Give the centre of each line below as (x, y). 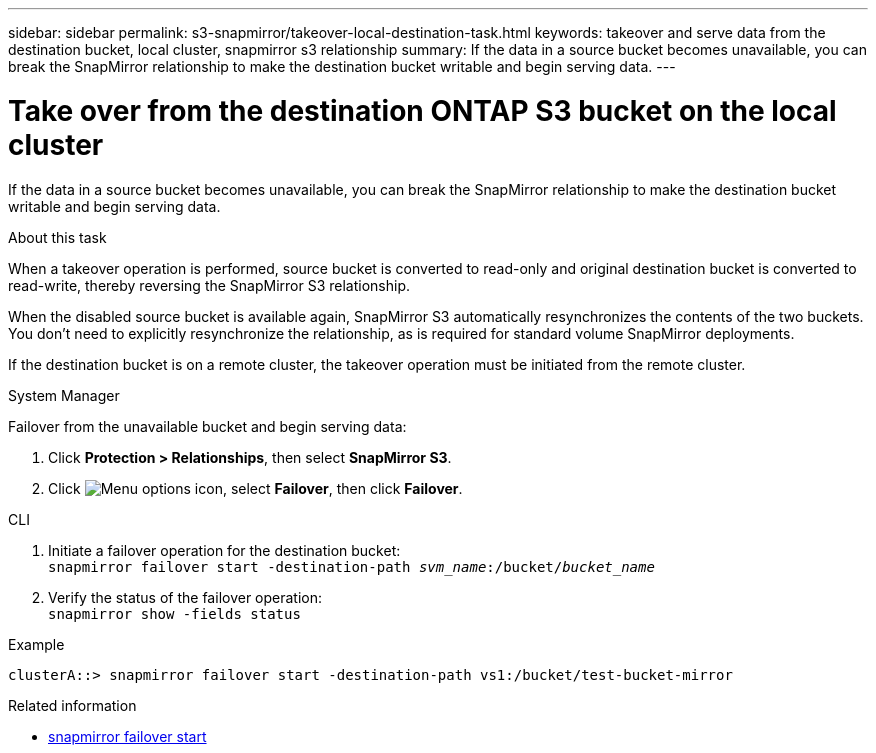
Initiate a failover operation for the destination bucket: (224, 550)
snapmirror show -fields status (174, 613)
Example (36, 644)
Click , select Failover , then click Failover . (255, 488)
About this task (57, 237)
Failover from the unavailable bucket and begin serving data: (207, 426)
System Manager (64, 395)
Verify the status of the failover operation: (185, 597)
